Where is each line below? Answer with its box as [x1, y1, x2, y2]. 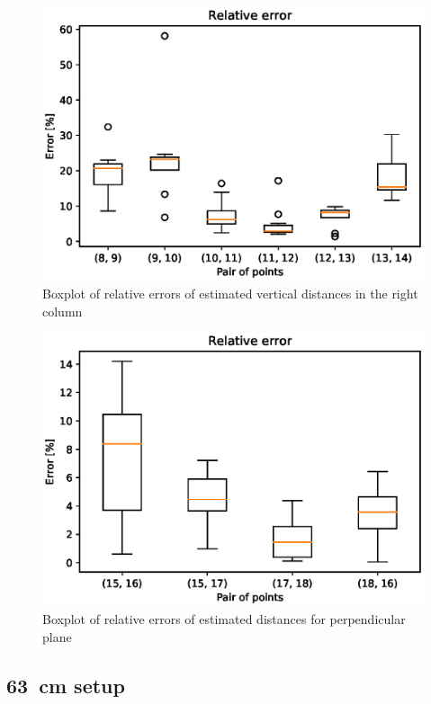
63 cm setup [6, 671, 125, 699]
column [42, 301, 83, 320]
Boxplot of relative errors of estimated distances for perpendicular [42, 610, 406, 628]
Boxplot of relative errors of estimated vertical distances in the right [42, 283, 418, 302]
